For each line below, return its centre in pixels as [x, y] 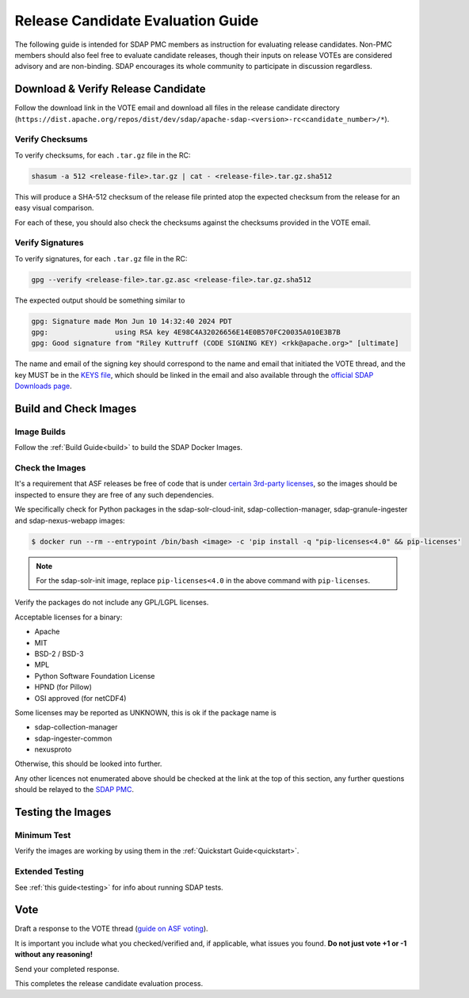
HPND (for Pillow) [63, 687]
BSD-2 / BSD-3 [59, 653]
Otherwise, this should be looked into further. [88, 764]
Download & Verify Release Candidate [110, 89]
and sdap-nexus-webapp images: [70, 520]
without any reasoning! [53, 954]
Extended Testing [50, 871]
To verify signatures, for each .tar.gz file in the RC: [101, 258]
